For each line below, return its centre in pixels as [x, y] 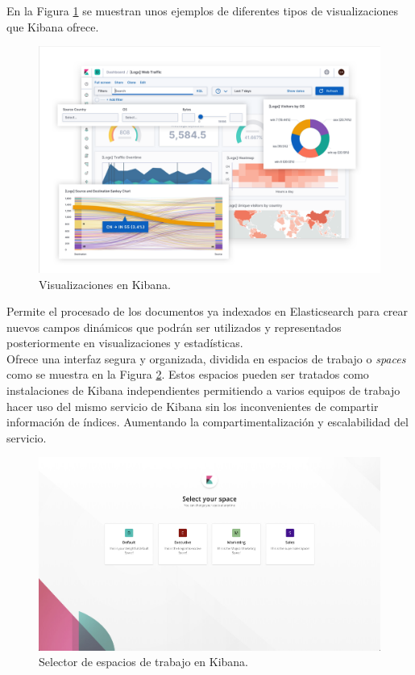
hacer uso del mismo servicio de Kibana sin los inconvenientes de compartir [193, 406]
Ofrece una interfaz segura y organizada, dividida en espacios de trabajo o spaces [206, 358]
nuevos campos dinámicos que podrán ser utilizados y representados [174, 327]
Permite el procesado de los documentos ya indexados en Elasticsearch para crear [207, 311]
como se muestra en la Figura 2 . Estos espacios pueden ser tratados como [188, 374]
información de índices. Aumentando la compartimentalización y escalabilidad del [207, 422]
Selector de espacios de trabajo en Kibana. [144, 662]
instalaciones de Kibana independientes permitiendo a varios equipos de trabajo [203, 390]
